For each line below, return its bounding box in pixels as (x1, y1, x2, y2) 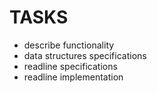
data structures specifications (23, 49, 147, 61)
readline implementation (23, 71, 124, 83)
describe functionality (23, 39, 115, 51)
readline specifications (23, 60, 118, 72)
